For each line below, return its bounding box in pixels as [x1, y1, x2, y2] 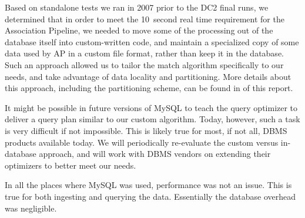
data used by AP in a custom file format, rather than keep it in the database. [5, 47, 284, 59]
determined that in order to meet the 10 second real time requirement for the [5, 12, 284, 25]
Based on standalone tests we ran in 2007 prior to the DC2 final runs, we [5, 1, 269, 13]
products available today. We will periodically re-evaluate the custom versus [5, 136, 279, 148]
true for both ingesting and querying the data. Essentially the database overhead [5, 190, 296, 202]
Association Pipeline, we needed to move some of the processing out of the [5, 24, 273, 36]
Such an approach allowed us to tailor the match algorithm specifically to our [5, 58, 284, 71]
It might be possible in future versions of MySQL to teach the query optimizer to [5, 101, 298, 113]
